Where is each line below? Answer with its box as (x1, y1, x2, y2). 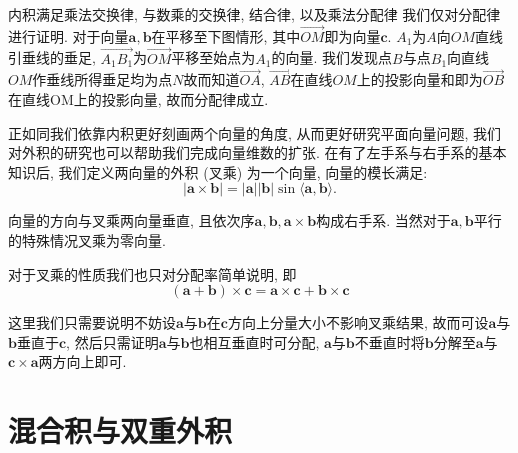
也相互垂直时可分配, (189, 331, 320, 352)
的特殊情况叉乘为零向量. (8, 230, 166, 250)
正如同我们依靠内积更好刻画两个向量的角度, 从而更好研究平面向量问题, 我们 (8, 122, 502, 143)
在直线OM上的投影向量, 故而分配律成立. (8, 89, 269, 110)
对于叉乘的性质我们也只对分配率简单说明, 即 (8, 263, 297, 284)
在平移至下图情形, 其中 (151, 25, 301, 46)
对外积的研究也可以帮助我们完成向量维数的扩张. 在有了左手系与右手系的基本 (8, 142, 507, 163)
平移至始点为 (171, 47, 256, 68)
